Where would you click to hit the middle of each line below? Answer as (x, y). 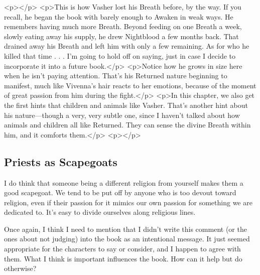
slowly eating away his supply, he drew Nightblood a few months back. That (121, 36)
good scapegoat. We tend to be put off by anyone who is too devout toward (120, 192)
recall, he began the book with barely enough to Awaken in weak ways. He (119, 16)
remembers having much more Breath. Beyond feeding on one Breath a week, (123, 26)
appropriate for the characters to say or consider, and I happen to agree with (122, 249)
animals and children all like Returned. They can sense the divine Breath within (127, 125)
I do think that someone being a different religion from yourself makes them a (124, 182)
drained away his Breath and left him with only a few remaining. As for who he (127, 46)
